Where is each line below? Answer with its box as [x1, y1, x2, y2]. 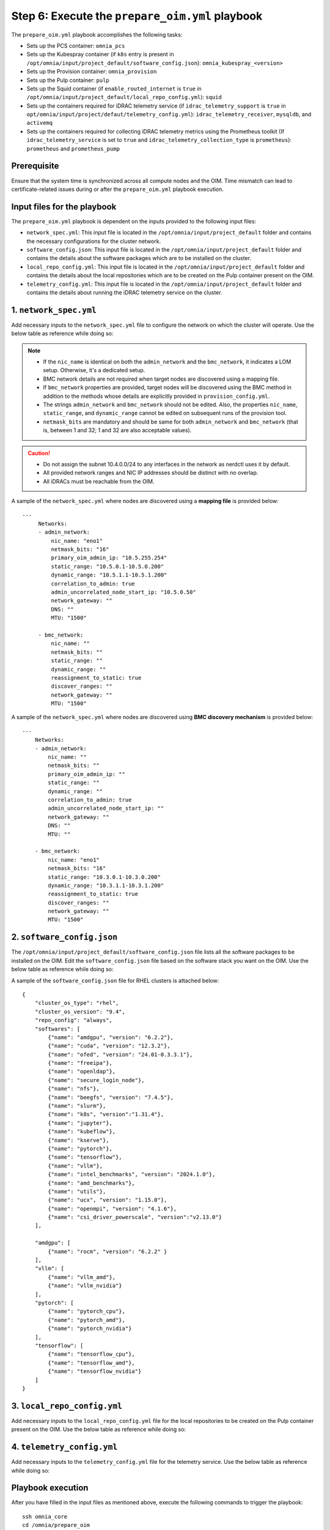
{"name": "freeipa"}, [48, 1059, 113, 1067]
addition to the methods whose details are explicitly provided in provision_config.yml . [43, 392, 270, 400]
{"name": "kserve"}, [48, 1136, 109, 1144]
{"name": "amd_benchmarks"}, [48, 1179, 136, 1187]
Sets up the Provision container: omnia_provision [26, 68, 157, 75]
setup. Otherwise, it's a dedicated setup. [43, 367, 145, 374]
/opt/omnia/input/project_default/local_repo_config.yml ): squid [26, 94, 222, 101]
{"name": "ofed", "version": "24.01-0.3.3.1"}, [48, 1051, 193, 1058]
